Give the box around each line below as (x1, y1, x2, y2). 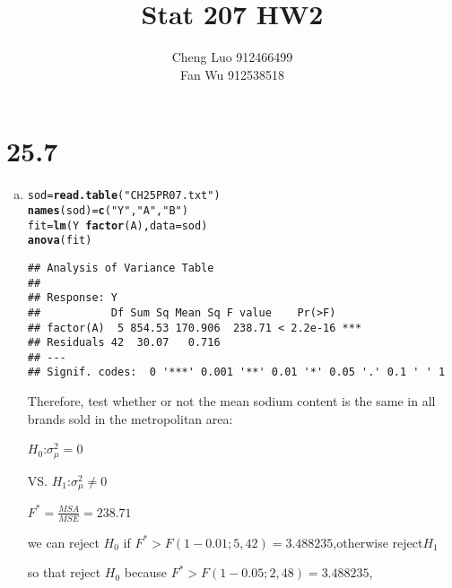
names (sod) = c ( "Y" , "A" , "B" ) (27, 203, 188, 217)
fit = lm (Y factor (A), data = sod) (27, 219, 208, 232)
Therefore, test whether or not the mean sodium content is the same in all (27, 392, 436, 411)
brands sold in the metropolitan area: (27, 409, 233, 428)
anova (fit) (27, 234, 92, 247)
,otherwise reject (333, 532, 423, 551)
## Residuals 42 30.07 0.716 (27, 336, 221, 350)
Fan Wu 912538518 (179, 65, 285, 83)
